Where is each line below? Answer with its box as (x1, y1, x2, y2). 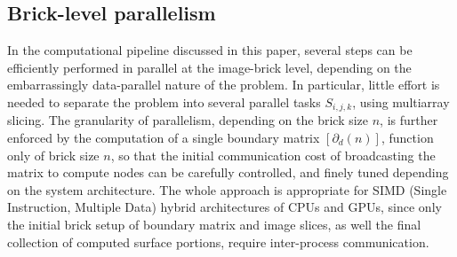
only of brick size (7, 145, 100, 164)
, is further (380, 111, 438, 129)
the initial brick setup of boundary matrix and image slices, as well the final (7, 215, 421, 233)
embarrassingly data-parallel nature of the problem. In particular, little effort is (7, 75, 440, 94)
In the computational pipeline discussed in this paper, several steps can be (7, 41, 413, 59)
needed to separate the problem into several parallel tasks (7, 92, 321, 111)
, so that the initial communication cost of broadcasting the (110, 145, 436, 164)
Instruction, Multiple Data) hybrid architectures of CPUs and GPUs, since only (7, 198, 442, 216)
